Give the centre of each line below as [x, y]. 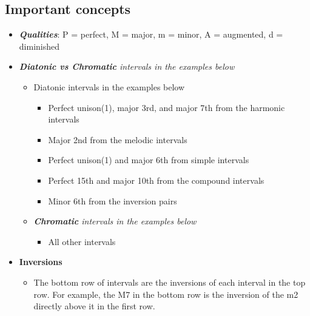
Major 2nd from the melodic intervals [118, 139]
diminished [39, 46]
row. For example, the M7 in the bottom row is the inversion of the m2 [166, 294]
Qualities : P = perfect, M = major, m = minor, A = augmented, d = [151, 34]
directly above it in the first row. [94, 306]
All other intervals [82, 241]
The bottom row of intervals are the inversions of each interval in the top [170, 282]
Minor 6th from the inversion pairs [113, 200]
